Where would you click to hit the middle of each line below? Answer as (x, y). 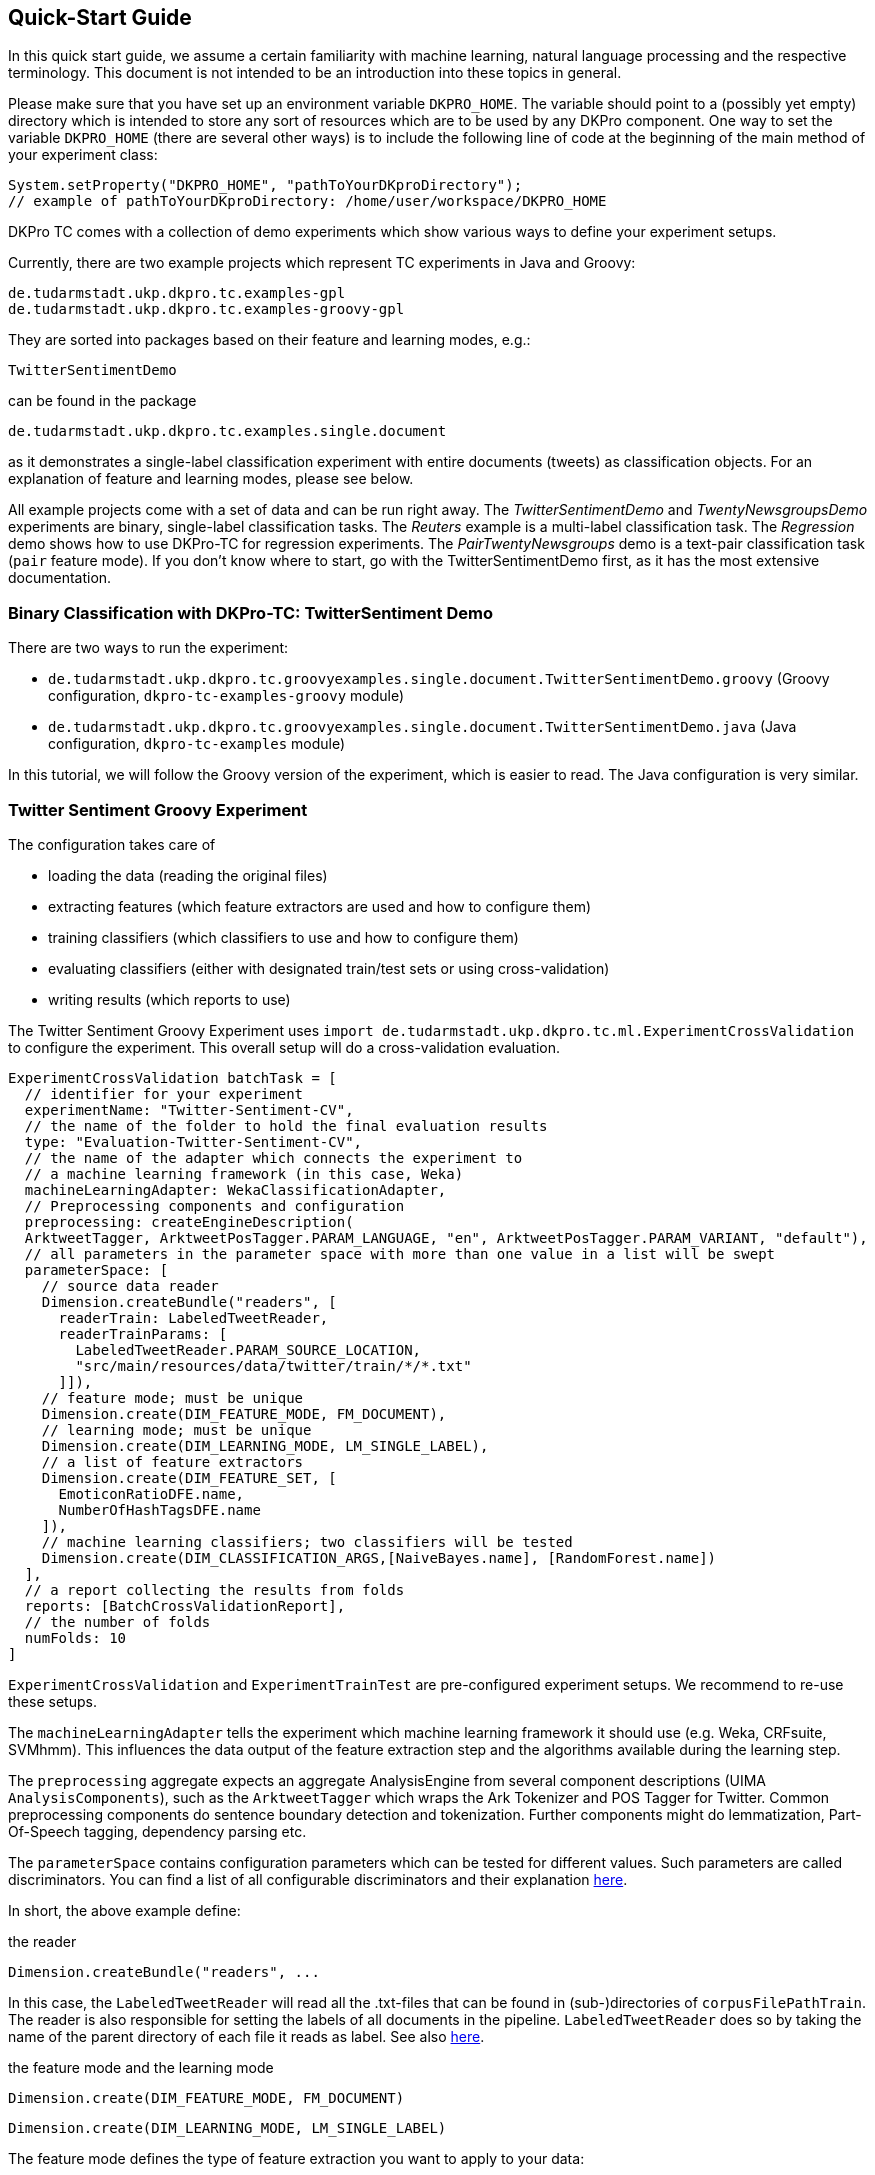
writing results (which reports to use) (169, 999)
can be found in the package (102, 401)
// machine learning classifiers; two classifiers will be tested (307, 1541)
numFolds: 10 (75, 1637)
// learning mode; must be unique (176, 1429)
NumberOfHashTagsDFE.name (159, 1509)
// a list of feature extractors (172, 1461)
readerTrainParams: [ (143, 1333)
